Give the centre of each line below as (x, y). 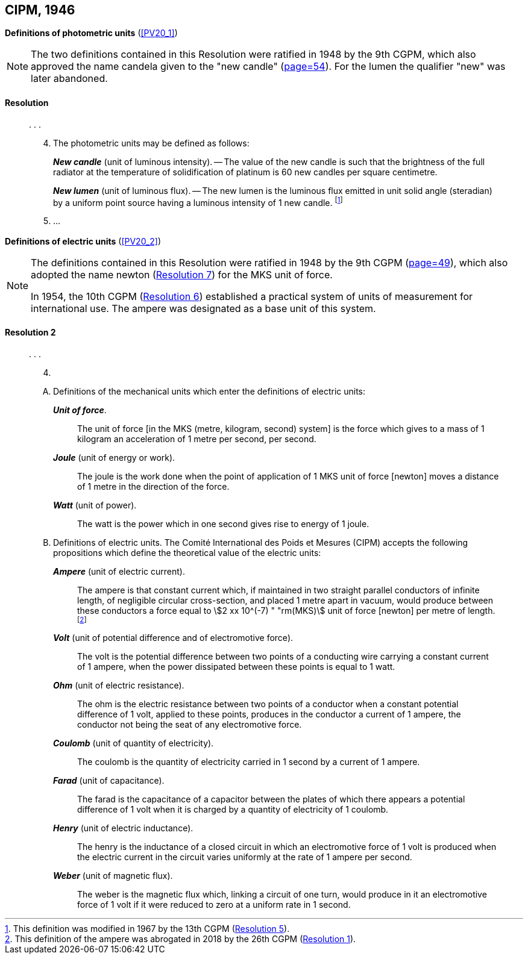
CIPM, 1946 (40, 10)
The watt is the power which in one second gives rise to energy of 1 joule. (223, 523)
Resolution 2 (30, 333)
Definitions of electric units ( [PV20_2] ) (83, 241)
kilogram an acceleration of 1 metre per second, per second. (197, 439)
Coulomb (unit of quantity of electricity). (134, 743)
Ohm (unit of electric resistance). (119, 685)
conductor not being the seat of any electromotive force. (190, 724)
